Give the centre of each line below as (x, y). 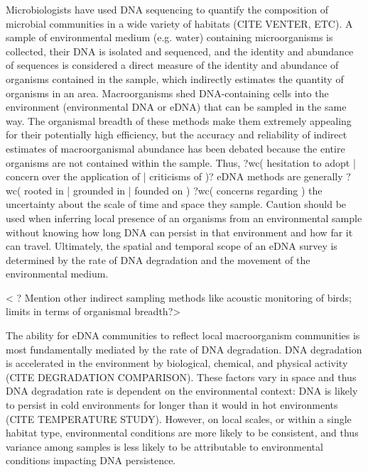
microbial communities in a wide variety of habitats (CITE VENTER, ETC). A (179, 23)
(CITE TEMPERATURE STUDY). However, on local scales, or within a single (179, 418)
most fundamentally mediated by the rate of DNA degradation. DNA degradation (184, 349)
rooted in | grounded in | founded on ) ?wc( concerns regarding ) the (173, 190)
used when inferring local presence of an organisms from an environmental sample (184, 218)
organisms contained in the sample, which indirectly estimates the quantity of (175, 78)
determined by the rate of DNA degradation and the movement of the (158, 259)
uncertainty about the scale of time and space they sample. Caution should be (176, 204)
